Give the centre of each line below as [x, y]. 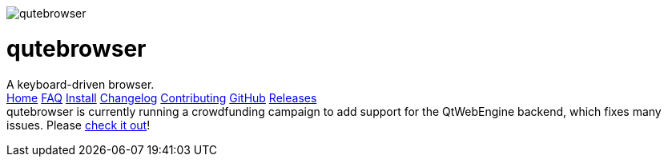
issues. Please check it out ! [78, 125]
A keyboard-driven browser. [80, 84]
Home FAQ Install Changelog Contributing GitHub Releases [162, 97]
